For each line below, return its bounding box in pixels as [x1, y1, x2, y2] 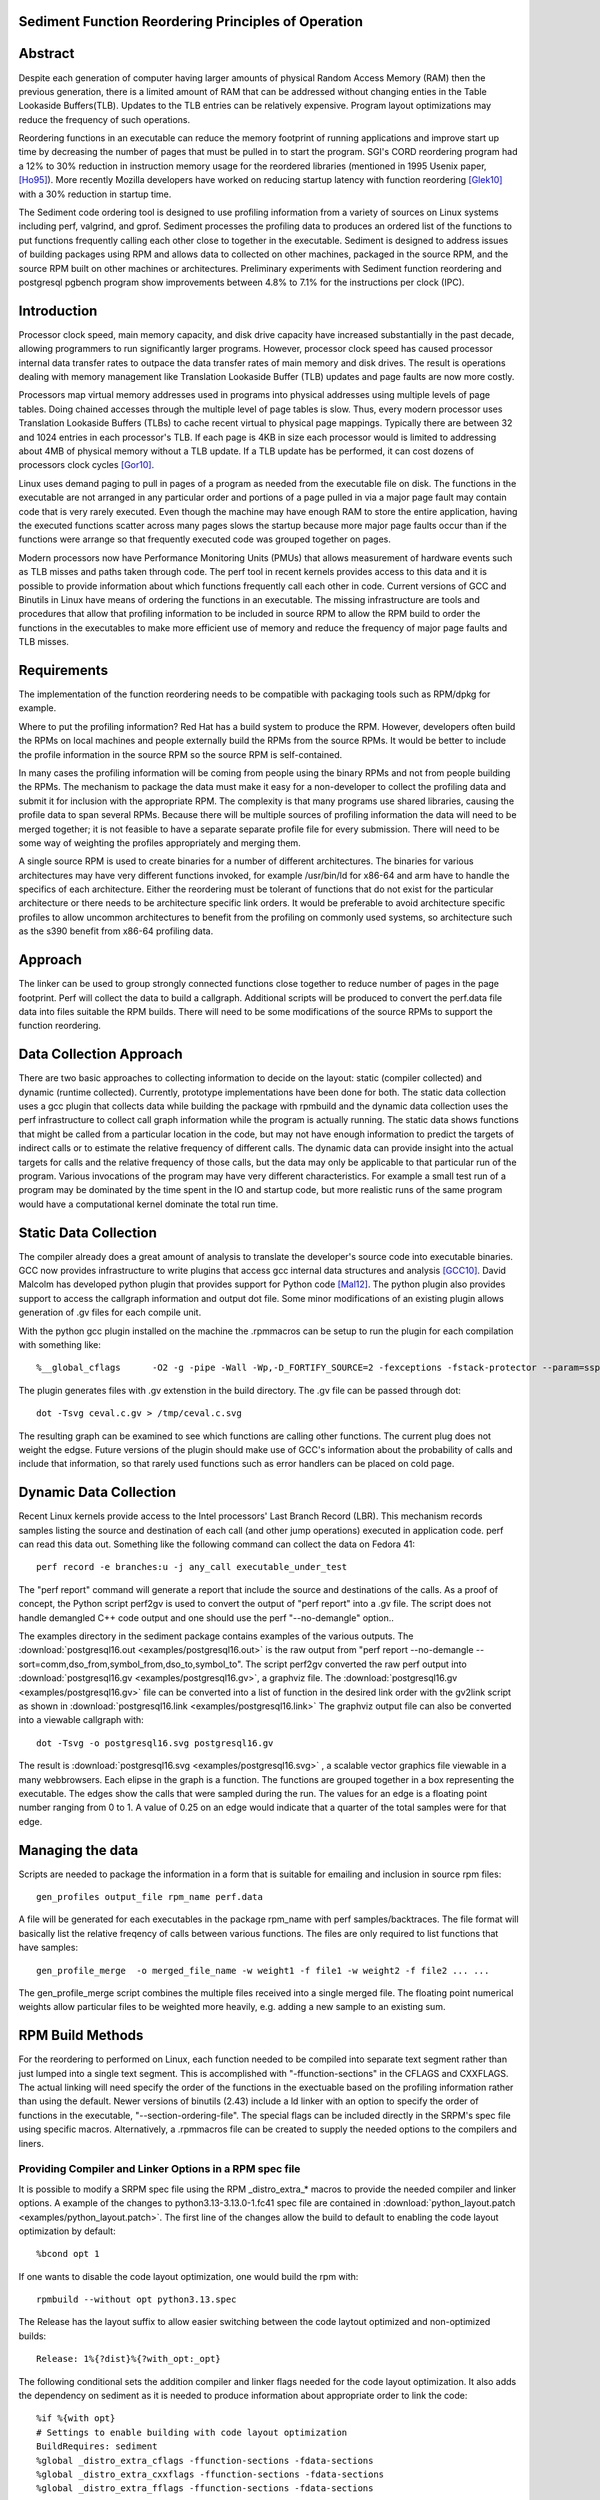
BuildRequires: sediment [36, 2441, 158, 2452]
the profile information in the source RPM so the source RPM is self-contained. [18, 748, 343, 760]
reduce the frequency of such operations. [18, 113, 191, 125]
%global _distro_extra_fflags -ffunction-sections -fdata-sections [36, 2483, 374, 2494]
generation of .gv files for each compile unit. [18, 1306, 202, 1319]
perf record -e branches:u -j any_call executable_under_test [36, 1561, 348, 1573]
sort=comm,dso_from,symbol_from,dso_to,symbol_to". [18, 1658, 244, 1670]
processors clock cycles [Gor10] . [18, 459, 155, 471]
